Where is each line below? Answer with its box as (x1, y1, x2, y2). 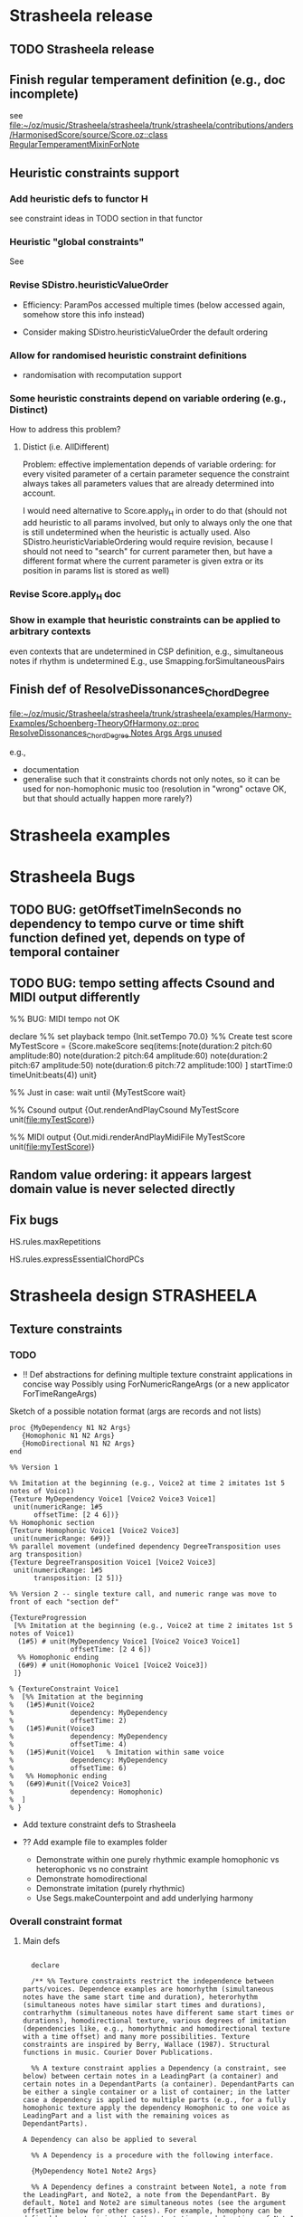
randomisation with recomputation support (22, 369, 183, 380)
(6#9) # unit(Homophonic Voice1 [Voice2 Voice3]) (17, 1661, 208, 1670)
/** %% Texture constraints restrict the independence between (31, 1977, 274, 1986)
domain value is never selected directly (9, 1181, 236, 1197)
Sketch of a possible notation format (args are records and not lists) (9, 1406, 262, 1416)
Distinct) (9, 403, 48, 416)
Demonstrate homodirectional (35, 1873, 147, 1884)
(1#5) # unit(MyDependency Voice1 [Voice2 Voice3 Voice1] (17, 1637, 241, 1646)
